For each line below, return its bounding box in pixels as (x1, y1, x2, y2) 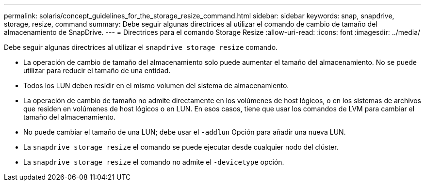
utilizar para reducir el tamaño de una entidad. (23, 66, 171, 75)
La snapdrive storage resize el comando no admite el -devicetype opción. (23, 158, 284, 166)
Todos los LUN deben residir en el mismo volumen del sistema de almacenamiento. (23, 81, 289, 90)
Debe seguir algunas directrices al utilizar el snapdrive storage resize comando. (4, 43, 278, 51)
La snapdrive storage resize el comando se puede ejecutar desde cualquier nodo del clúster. (23, 143, 339, 151)
